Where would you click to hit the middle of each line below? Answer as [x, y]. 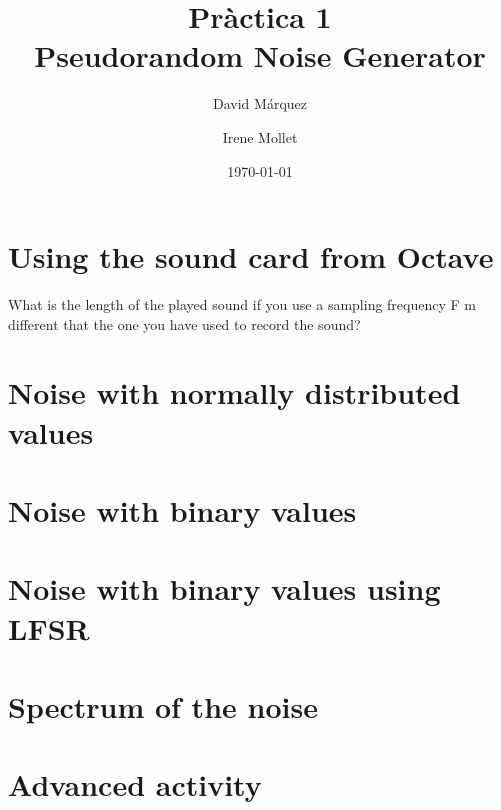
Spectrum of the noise [163, 705]
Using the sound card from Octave [251, 256]
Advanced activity [135, 784]
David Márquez [260, 103]
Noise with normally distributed [234, 392]
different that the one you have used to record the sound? [184, 323]
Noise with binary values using [224, 588]
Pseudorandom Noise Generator [260, 55]
